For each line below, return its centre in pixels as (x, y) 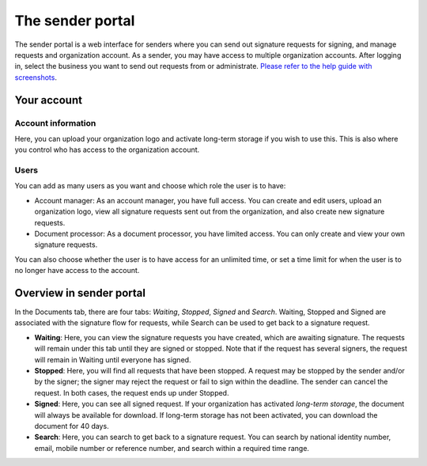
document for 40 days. (72, 426)
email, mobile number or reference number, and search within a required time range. (172, 448)
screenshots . (36, 77)
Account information (55, 123)
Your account (49, 100)
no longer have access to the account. (77, 271)
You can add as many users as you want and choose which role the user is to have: (150, 186)
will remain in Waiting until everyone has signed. (113, 359)
